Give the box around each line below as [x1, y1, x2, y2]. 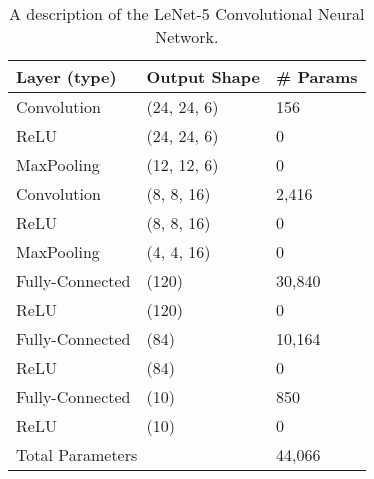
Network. [155, 25, 219, 48]
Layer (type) [16, 65, 117, 88]
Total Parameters [16, 443, 138, 466]
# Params [275, 65, 358, 88]
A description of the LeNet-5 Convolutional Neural [9, 2, 365, 25]
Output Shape [146, 65, 260, 88]
